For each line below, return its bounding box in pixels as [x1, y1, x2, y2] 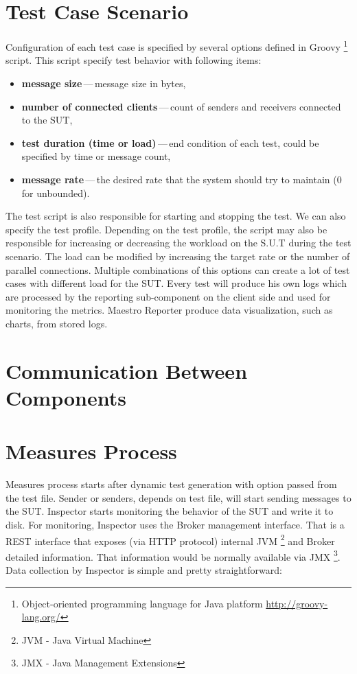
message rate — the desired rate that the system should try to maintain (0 [21, 172, 342, 186]
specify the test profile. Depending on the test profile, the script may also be [5, 222, 327, 236]
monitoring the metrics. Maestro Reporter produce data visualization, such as [5, 303, 333, 317]
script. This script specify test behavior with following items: [5, 53, 262, 67]
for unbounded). [21, 185, 90, 200]
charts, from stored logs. [5, 316, 108, 330]
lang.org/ [21, 609, 60, 624]
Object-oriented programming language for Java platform [21, 596, 263, 610]
